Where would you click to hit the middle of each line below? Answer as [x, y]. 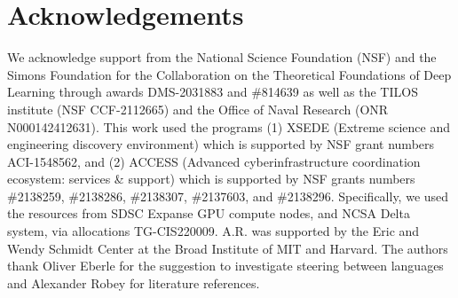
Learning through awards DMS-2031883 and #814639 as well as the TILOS [213, 92]
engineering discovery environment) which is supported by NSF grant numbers [221, 144]
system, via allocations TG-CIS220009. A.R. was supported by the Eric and [213, 231]
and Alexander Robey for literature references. [134, 282]
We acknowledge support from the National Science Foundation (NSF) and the [222, 57]
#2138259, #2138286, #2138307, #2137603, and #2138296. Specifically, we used [228, 196]
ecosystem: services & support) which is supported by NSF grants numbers [211, 179]
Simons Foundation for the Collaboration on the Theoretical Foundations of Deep [229, 74]
